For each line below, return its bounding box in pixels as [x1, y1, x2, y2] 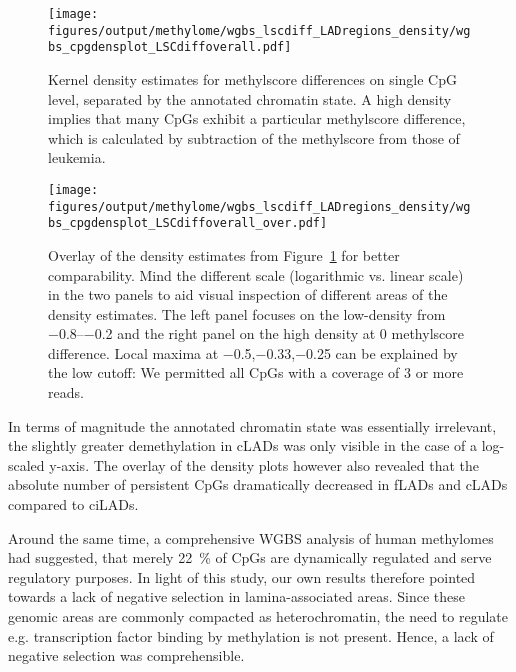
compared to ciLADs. [8, 494, 139, 515]
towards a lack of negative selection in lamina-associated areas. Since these [8, 586, 466, 607]
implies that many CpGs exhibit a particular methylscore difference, [48, 108, 466, 129]
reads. [48, 382, 84, 403]
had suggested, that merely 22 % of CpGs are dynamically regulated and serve [8, 547, 492, 568]
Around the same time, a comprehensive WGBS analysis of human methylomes [8, 527, 494, 548]
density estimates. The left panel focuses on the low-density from [48, 303, 446, 324]
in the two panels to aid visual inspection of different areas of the [48, 284, 448, 305]
